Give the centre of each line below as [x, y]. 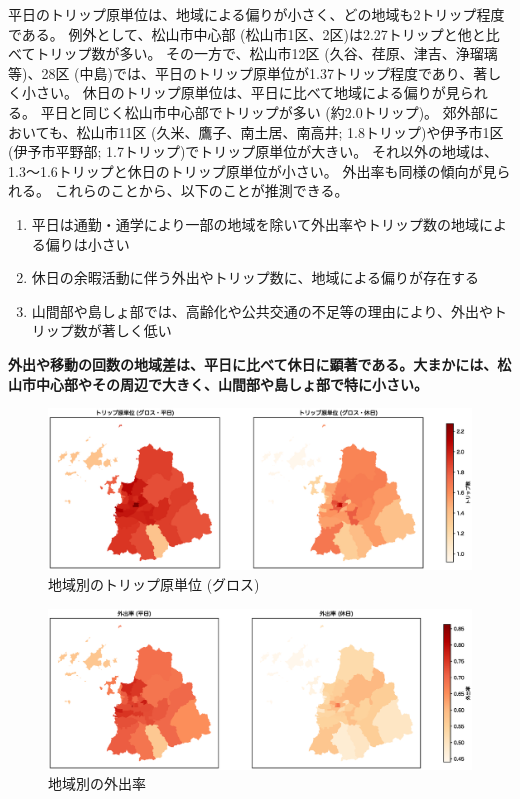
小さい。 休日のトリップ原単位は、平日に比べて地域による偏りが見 [240, 92]
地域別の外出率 [97, 783]
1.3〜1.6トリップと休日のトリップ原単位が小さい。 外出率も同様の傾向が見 [252, 170]
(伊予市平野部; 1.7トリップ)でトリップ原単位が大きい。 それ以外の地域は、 [253, 151]
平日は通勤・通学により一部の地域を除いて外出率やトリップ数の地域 [255, 223]
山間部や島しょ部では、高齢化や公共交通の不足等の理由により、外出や [262, 310]
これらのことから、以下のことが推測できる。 [201, 190]
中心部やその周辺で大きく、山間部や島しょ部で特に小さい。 [231, 383]
